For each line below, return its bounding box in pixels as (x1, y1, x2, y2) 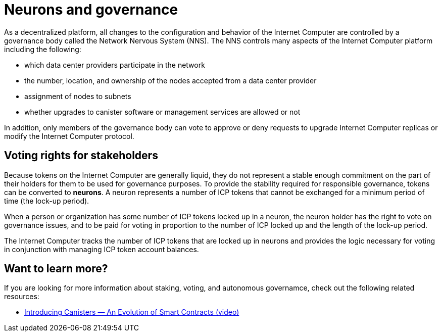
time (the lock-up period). (4, 196, 89, 205)
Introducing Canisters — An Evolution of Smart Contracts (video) (24, 308, 239, 317)
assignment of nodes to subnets (24, 91, 131, 101)
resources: (4, 292, 39, 301)
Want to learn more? (4, 262, 108, 275)
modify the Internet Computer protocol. (4, 131, 134, 140)
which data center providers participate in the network (24, 60, 205, 69)
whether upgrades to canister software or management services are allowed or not (24, 107, 301, 116)
